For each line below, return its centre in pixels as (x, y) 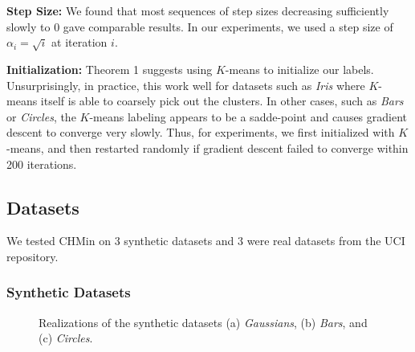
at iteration (79, 42)
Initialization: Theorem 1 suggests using (110, 69)
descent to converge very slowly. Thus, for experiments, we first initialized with (201, 132)
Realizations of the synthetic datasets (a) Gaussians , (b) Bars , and (203, 322)
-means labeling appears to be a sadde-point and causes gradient (248, 116)
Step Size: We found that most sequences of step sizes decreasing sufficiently (198, 10)
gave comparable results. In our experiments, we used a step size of (228, 26)
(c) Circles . (66, 338)
